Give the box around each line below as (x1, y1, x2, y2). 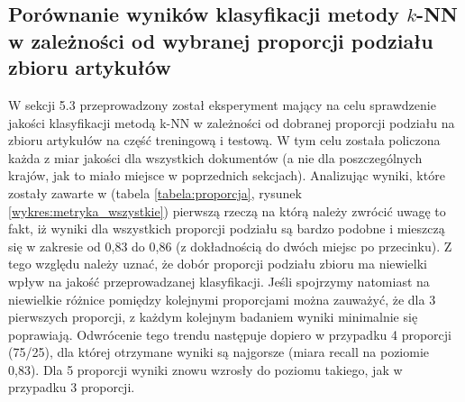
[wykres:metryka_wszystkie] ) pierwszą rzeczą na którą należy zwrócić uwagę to (8, 201, 446, 220)
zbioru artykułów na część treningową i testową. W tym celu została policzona (8, 131, 441, 150)
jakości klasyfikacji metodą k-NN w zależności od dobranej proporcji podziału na (8, 113, 455, 132)
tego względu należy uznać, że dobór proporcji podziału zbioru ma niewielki (8, 254, 427, 273)
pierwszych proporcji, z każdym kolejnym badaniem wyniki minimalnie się (8, 307, 418, 326)
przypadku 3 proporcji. (8, 378, 135, 397)
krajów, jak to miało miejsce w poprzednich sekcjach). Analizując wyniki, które (8, 166, 445, 185)
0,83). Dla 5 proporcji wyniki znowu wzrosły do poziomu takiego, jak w (8, 360, 403, 379)
